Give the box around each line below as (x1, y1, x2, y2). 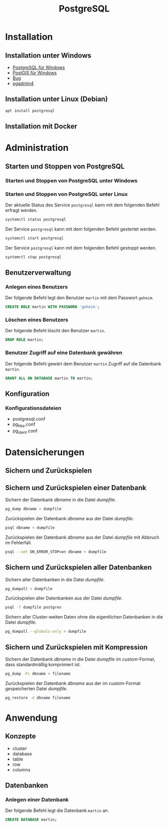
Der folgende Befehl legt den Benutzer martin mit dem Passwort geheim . (5, 295, 154, 301)
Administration (5, 142, 69, 153)
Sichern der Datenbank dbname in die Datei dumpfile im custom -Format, (5, 656, 155, 662)
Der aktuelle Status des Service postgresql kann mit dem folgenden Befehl (5, 201, 159, 208)
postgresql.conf (12, 416, 46, 422)
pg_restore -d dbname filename (5, 695, 71, 700)
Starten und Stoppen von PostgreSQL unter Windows (5, 177, 138, 184)
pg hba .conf (12, 422, 36, 429)
